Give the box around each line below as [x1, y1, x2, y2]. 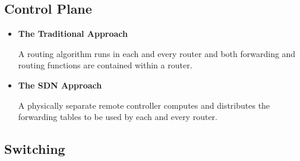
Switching [4, 140, 65, 158]
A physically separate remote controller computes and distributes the [18, 99, 270, 111]
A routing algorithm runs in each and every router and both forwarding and [18, 47, 296, 59]
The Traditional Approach [18, 27, 128, 40]
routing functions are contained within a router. [18, 59, 192, 71]
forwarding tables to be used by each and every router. [18, 111, 217, 123]
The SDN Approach [18, 78, 102, 91]
